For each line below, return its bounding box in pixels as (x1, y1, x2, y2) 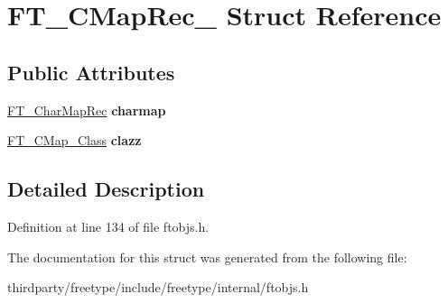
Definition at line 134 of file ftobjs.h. (7, 216, 210, 235)
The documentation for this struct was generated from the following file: (7, 247, 407, 266)
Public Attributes (7, 58, 175, 86)
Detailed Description (7, 175, 205, 203)
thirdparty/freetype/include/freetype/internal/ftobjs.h (7, 278, 309, 297)
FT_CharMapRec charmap (7, 100, 166, 119)
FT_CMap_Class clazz (7, 131, 142, 150)
